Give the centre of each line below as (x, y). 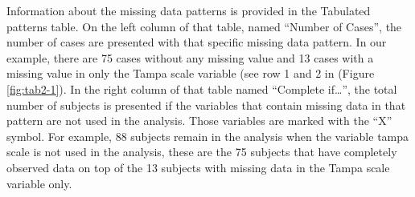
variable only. (39, 183)
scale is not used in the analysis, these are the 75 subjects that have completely (202, 152)
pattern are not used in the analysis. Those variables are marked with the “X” (199, 121)
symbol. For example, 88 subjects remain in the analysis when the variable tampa (208, 136)
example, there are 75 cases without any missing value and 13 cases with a (190, 57)
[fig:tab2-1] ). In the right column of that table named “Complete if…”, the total (202, 88)
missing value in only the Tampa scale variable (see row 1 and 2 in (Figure (191, 73)
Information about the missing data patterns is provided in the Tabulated (189, 10)
